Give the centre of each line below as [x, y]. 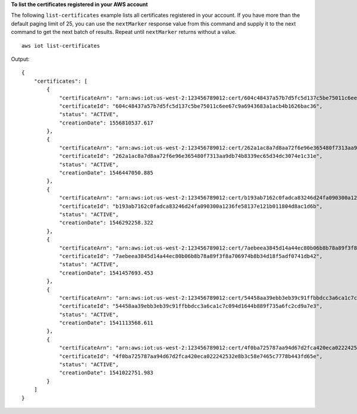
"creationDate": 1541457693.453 [107, 273]
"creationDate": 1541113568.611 [107, 323]
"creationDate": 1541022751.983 [107, 373]
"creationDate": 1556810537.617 [107, 123]
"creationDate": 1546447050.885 [107, 173]
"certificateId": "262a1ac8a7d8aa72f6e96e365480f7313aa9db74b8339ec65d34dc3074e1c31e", [191, 156]
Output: [20, 59]
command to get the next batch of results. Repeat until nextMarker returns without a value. [124, 32]
